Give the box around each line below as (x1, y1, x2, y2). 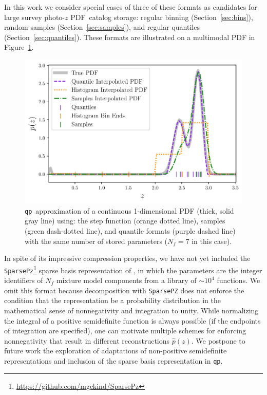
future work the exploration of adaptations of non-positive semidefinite (4, 345, 227, 356)
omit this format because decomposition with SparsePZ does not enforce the (4, 285, 244, 295)
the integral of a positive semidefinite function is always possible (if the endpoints (4, 315, 261, 326)
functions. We (217, 275, 260, 286)
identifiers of (4, 275, 43, 286)
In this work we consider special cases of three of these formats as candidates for (4, 2, 257, 12)
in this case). (192, 235, 232, 246)
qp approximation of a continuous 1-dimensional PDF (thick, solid (25, 205, 234, 216)
